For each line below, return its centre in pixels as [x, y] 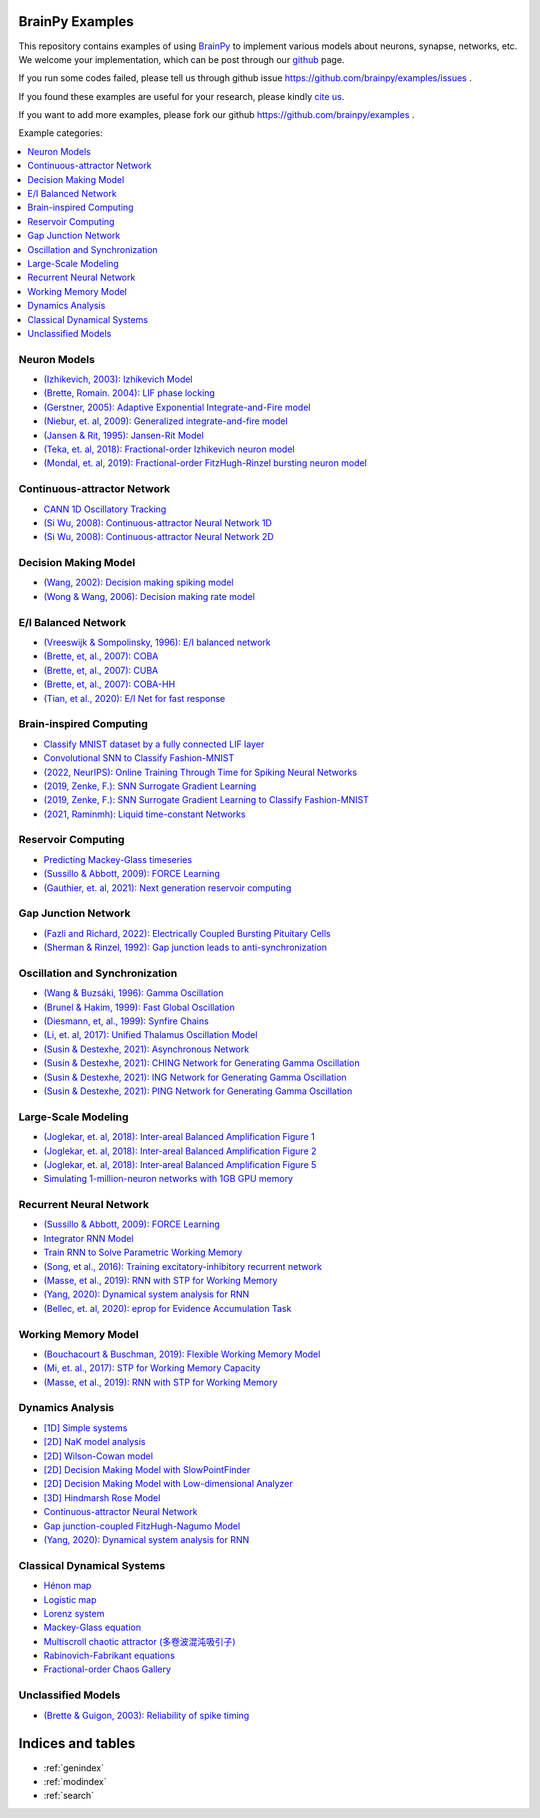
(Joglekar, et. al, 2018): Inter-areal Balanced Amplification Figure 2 [180, 1151]
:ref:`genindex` [74, 1767]
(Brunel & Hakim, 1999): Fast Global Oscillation [139, 1007]
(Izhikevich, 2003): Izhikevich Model [118, 379]
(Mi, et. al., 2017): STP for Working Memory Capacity [152, 1368]
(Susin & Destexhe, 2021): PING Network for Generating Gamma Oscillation [198, 1091]
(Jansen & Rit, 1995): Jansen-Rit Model [123, 435]
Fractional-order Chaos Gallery [107, 1669]
